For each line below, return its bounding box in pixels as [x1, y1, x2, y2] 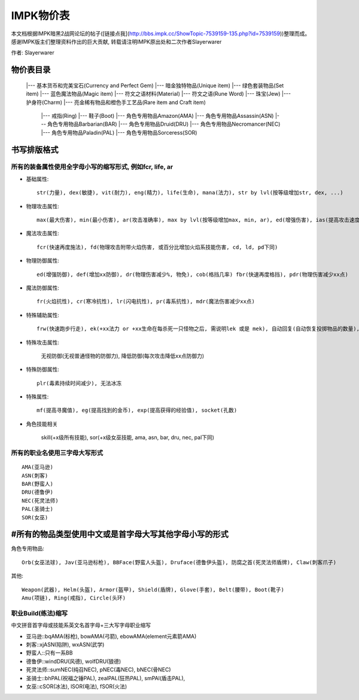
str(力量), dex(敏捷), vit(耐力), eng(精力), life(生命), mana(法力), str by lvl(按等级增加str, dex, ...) [36, 189, 343, 196]
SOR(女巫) [22, 514, 48, 521]
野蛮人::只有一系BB [26, 649, 73, 656]
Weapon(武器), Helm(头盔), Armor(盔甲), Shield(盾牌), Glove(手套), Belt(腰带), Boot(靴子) [22, 586, 284, 593]
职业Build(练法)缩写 [11, 609, 68, 617]
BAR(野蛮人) [22, 480, 54, 487]
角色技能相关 [26, 420, 58, 427]
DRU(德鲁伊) [22, 489, 54, 496]
